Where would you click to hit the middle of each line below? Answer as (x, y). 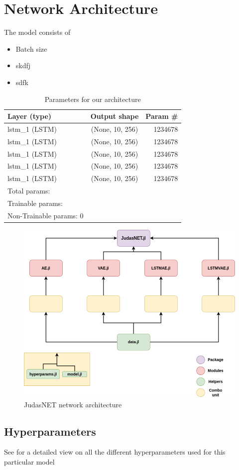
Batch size (31, 48)
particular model (29, 462)
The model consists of (37, 32)
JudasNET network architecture (73, 404)
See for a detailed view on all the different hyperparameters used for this (115, 452)
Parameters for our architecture (93, 99)
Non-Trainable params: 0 (46, 215)
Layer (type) (30, 116)
